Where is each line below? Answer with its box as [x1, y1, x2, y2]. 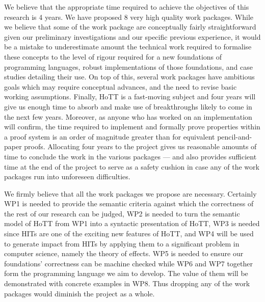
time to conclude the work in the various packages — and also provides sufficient [4, 151, 257, 161]
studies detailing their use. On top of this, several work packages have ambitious [4, 71, 255, 82]
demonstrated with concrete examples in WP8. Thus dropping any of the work [4, 278, 250, 289]
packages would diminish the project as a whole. [4, 288, 155, 298]
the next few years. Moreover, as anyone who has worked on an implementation [4, 111, 252, 122]
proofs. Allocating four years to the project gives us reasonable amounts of [24, 141, 257, 152]
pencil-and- [217, 131, 252, 142]
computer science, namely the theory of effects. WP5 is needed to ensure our [4, 248, 244, 259]
